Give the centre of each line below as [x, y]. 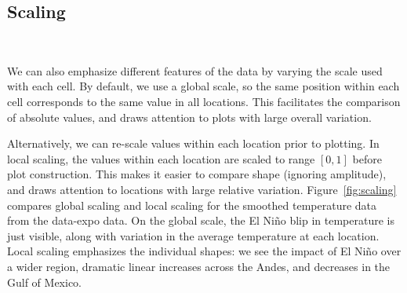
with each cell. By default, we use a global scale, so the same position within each [203, 86]
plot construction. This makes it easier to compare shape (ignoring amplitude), [197, 174]
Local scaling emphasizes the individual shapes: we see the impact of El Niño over [204, 251]
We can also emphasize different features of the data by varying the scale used [195, 70]
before [367, 158]
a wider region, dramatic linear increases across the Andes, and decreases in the [199, 266]
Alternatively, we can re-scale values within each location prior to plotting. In [193, 143]
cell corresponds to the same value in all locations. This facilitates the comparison [204, 101]
